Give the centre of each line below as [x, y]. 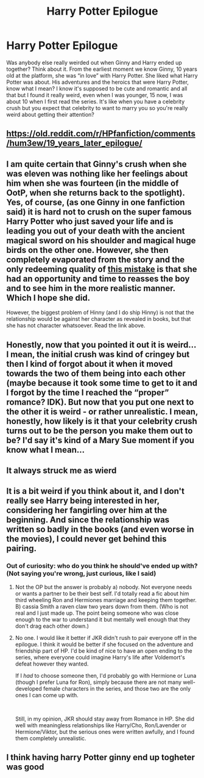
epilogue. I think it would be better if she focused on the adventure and [104, 644]
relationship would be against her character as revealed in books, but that [99, 319]
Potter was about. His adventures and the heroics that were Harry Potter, [97, 82]
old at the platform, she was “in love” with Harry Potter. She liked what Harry [102, 75]
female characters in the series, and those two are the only [117, 688]
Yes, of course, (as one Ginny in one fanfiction [96, 202]
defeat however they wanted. [52, 664]
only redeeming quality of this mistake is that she [102, 269]
